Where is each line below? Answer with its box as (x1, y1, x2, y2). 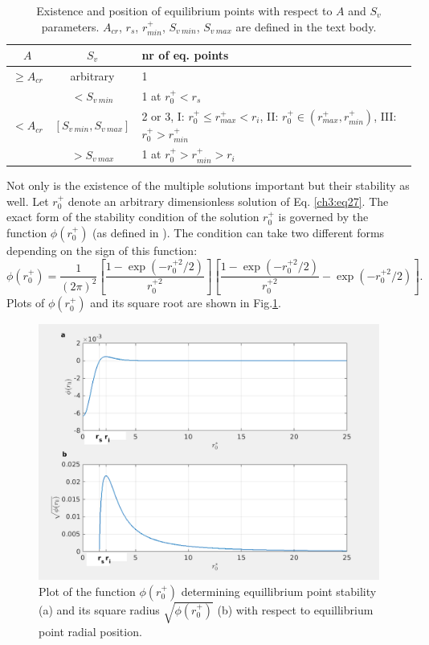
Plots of (6, 294, 45, 311)
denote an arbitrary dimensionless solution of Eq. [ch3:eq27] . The (67, 192, 389, 209)
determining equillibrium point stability (181, 582, 377, 599)
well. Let (6, 192, 49, 209)
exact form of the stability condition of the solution (6, 208, 259, 225)
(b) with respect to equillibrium (217, 601, 374, 618)
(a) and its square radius (39, 601, 160, 618)
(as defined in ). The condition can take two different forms (92, 224, 385, 240)
